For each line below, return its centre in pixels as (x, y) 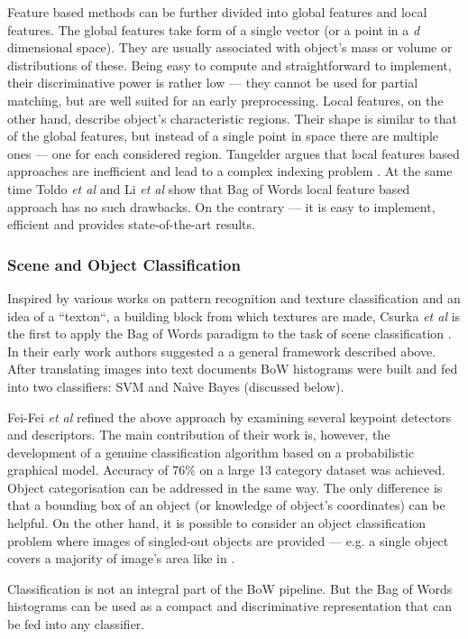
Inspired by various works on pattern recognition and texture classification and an (234, 297)
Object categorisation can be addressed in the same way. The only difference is (225, 487)
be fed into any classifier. (76, 624)
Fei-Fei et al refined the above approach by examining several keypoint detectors (229, 417)
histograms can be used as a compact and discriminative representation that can (229, 606)
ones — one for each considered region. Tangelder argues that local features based (234, 153)
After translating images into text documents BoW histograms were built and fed (233, 369)
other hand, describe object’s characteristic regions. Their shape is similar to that (232, 118)
